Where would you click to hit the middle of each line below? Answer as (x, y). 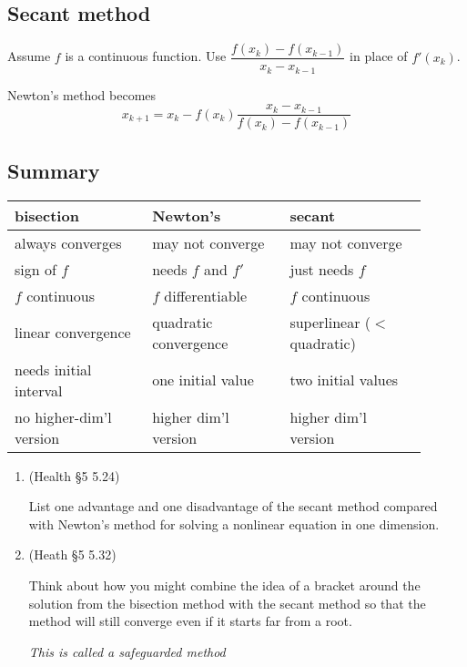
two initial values (344, 380)
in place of (379, 56)
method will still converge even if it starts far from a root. (190, 621)
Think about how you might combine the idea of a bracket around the (224, 585)
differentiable (206, 295)
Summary (54, 170)
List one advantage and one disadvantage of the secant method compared (233, 506)
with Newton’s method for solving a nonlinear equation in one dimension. (234, 523)
